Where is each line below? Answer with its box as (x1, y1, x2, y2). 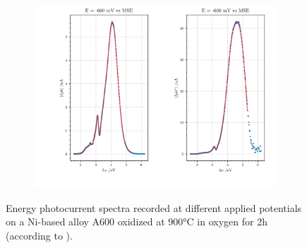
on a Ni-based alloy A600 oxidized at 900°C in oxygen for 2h (6, 214, 267, 229)
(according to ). (6, 228, 73, 242)
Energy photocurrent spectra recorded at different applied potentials (6, 200, 302, 215)
